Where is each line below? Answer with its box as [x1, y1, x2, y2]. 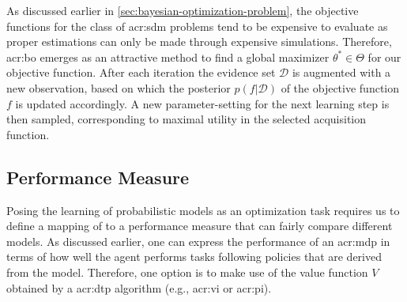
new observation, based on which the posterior [6, 79, 231, 96]
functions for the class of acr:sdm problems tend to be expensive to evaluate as [6, 17, 388, 34]
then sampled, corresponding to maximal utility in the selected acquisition [6, 111, 367, 127]
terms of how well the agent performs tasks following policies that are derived [6, 248, 382, 265]
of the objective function [281, 79, 400, 96]
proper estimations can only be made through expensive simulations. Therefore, [6, 33, 392, 50]
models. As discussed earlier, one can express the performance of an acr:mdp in [6, 232, 390, 249]
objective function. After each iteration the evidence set [6, 64, 276, 81]
